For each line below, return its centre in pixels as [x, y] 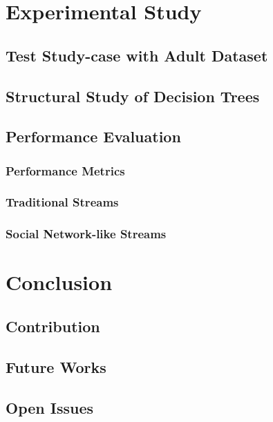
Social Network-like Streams [86, 234]
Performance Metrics [65, 170]
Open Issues [50, 407]
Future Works [56, 366]
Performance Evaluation [93, 136]
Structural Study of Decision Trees [133, 96]
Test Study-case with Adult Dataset [137, 55]
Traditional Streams [62, 202]
